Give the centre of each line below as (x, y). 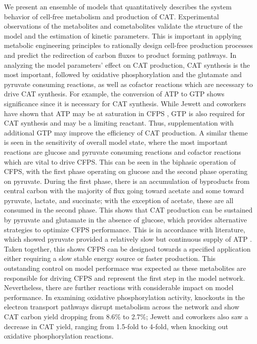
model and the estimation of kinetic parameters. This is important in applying (123, 35)
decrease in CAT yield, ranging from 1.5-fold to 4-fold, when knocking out (116, 326)
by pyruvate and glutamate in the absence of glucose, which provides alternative (126, 220)
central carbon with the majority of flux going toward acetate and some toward (124, 191)
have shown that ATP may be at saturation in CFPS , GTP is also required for (125, 113)
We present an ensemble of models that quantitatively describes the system (118, 6)
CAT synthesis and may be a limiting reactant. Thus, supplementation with (119, 123)
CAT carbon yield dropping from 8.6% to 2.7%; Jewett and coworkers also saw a (126, 316)
